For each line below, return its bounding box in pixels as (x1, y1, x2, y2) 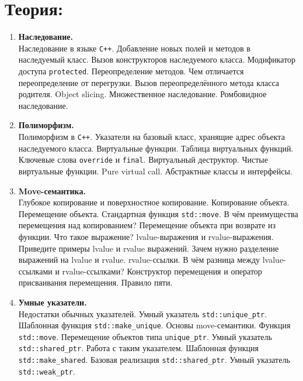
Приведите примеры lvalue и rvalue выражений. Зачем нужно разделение (18, 242, 279, 254)
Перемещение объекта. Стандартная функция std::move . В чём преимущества (18, 207, 298, 219)
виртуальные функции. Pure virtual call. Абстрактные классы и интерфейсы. (18, 164, 292, 177)
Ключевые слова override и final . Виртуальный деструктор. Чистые (18, 153, 268, 166)
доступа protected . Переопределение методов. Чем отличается (18, 64, 244, 77)
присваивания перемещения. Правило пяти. (18, 276, 173, 289)
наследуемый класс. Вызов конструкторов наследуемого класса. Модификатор (18, 53, 296, 66)
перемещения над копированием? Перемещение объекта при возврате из (18, 219, 276, 231)
